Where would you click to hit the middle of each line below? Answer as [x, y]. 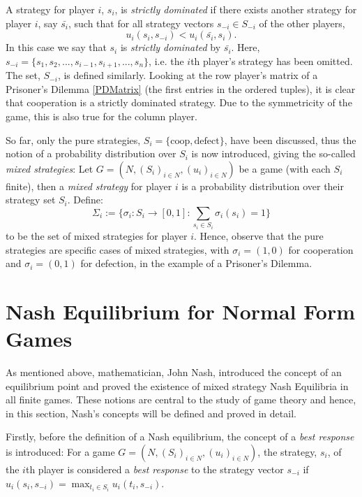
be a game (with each [285, 168]
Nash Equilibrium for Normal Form [180, 311]
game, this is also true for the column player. [101, 116]
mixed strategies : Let [50, 168]
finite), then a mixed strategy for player [89, 186]
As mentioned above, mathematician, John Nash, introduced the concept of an [174, 372]
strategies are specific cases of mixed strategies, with [118, 249]
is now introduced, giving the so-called [273, 153]
